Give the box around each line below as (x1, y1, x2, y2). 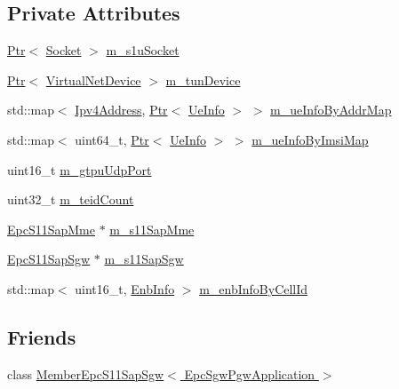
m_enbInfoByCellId (199, 279, 308, 298)
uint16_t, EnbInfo (75, 279, 175, 298)
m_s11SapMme (109, 219, 195, 238)
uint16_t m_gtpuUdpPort (7, 160, 152, 179)
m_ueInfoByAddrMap (270, 100, 392, 119)
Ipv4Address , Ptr (75, 100, 168, 119)
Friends (7, 322, 76, 350)
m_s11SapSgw (104, 250, 184, 268)
